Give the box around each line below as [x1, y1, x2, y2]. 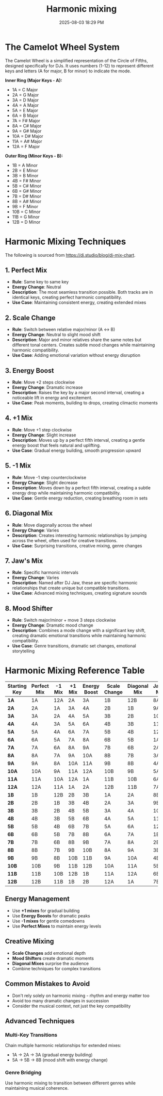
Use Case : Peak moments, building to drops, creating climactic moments [12, 400, 158, 406]
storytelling [12, 648, 35, 654]
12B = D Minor [12, 219, 41, 225]
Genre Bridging [5, 1069, 42, 1076]
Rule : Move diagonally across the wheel [12, 522, 92, 528]
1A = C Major [12, 86, 38, 93]
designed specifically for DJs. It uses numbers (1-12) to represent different [5, 63, 154, 68]
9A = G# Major [12, 128, 42, 134]
